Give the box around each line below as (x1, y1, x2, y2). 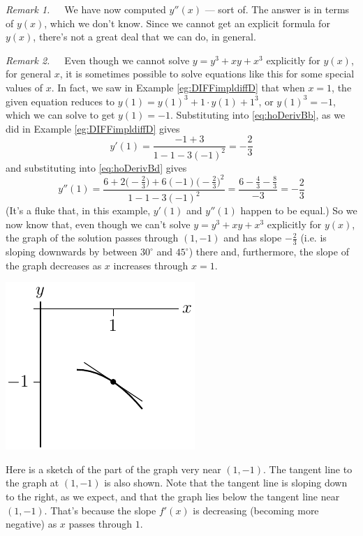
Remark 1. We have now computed (6, 2, 166, 16)
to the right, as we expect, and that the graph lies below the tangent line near (6, 489, 340, 504)
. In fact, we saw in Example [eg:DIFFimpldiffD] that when (51, 80, 305, 94)
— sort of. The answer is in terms (205, 2, 350, 16)
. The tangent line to (262, 461, 353, 476)
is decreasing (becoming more (193, 502, 319, 517)
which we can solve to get (6, 107, 115, 122)
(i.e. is (300, 230, 327, 245)
